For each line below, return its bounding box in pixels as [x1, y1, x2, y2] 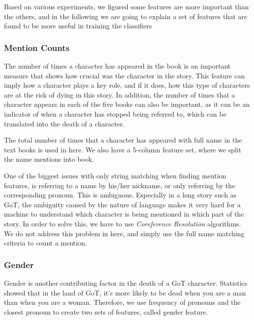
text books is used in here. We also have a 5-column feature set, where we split [4, 144, 242, 154]
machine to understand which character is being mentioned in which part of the [4, 209, 244, 219]
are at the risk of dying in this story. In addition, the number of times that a [4, 89, 235, 99]
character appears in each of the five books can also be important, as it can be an [4, 99, 250, 109]
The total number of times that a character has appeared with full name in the [4, 135, 242, 145]
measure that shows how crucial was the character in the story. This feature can [4, 70, 245, 80]
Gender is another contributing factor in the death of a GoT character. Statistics [4, 277, 248, 288]
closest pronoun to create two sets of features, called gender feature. [4, 306, 208, 317]
